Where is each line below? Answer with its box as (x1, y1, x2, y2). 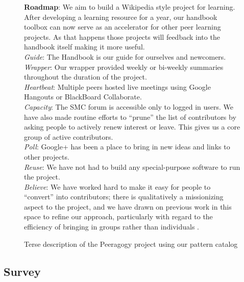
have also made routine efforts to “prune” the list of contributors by (24, 111, 236, 122)
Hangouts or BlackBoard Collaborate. (24, 91, 142, 102)
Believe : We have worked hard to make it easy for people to (24, 181, 211, 192)
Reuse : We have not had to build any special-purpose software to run (24, 161, 240, 172)
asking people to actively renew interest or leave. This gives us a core (24, 121, 240, 132)
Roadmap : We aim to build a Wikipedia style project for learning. (24, 2, 235, 12)
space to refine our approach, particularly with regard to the (24, 211, 213, 222)
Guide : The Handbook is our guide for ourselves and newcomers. (24, 51, 226, 62)
